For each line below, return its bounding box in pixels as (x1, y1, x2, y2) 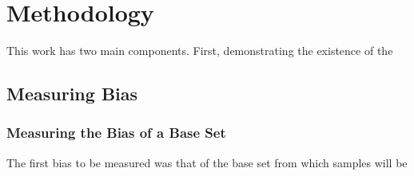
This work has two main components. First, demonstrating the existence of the (6, 42, 393, 59)
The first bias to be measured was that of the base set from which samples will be (6, 154, 408, 170)
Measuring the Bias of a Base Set (6, 123, 226, 143)
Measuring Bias (6, 81, 138, 106)
